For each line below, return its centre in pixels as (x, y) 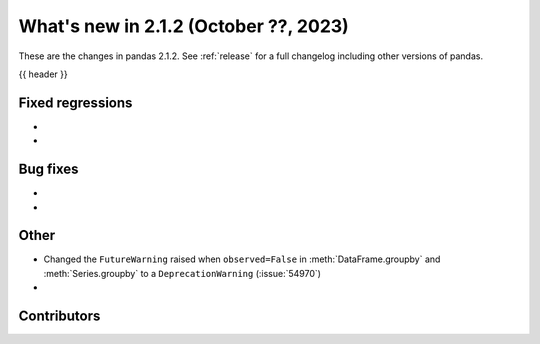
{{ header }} (43, 74)
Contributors (59, 316)
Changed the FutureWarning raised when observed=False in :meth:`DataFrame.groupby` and (242, 259)
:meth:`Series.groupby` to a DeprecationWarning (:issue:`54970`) (182, 273)
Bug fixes (48, 169)
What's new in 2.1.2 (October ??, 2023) (183, 26)
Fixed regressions (75, 102)
